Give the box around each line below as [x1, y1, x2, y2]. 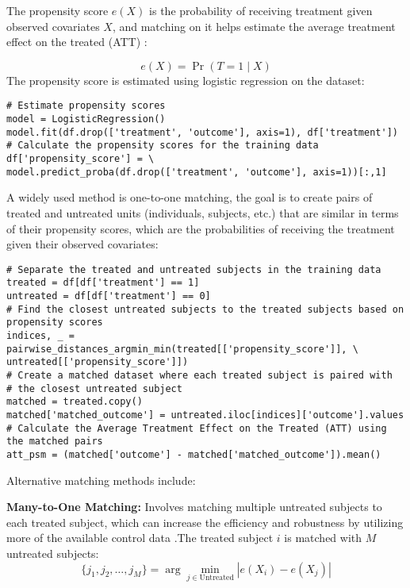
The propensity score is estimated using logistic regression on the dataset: [6, 71, 365, 88]
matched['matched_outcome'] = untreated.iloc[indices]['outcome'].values [6, 409, 404, 421]
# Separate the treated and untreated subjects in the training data [6, 263, 381, 275]
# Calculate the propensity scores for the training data [6, 140, 319, 152]
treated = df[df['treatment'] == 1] [6, 277, 200, 289]
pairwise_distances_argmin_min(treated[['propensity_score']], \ [6, 343, 358, 355]
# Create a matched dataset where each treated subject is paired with [6, 369, 393, 381]
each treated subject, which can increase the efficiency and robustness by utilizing [6, 513, 404, 530]
